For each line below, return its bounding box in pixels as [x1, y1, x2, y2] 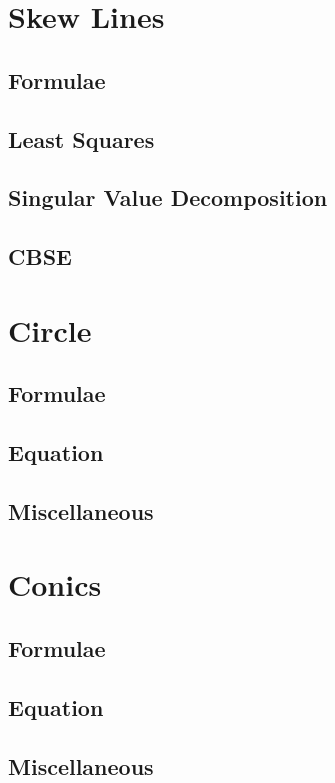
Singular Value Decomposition [8, 182, 328, 213]
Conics [8, 564, 102, 605]
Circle [8, 309, 92, 350]
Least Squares [8, 123, 155, 154]
